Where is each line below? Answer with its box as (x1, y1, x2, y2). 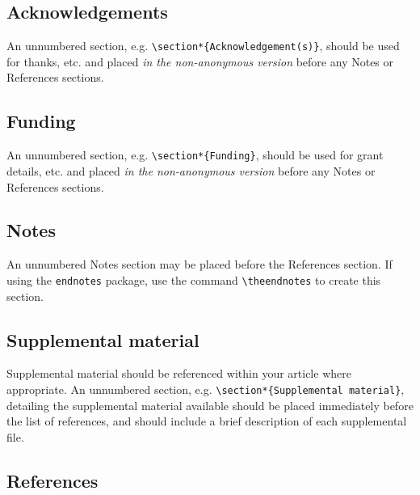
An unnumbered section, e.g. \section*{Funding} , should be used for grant (6, 146, 384, 163)
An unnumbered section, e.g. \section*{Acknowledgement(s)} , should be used (6, 37, 400, 54)
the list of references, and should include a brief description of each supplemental (6, 412, 407, 429)
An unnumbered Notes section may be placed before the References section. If (6, 256, 393, 273)
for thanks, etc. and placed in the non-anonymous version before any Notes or (6, 53, 394, 70)
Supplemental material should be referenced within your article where (6, 365, 351, 382)
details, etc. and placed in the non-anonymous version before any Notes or (6, 162, 376, 179)
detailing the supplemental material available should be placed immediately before (6, 396, 414, 413)
